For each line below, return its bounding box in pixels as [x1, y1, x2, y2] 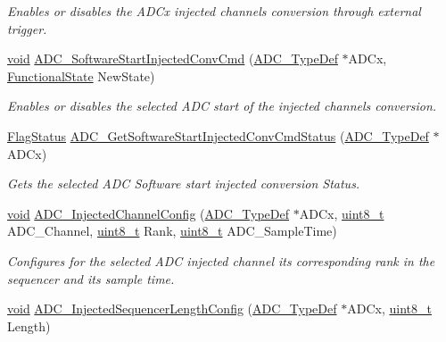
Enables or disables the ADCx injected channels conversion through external [7, 2, 421, 20]
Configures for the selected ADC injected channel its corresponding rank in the [7, 251, 435, 270]
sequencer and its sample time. [7, 269, 175, 288]
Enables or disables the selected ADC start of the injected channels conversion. [7, 96, 437, 115]
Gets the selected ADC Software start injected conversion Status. [7, 174, 360, 193]
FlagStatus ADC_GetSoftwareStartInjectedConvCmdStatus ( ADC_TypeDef [7, 126, 429, 145]
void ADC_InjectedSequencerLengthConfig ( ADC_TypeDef [7, 299, 337, 318]
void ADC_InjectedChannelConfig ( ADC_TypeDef [7, 204, 290, 222]
